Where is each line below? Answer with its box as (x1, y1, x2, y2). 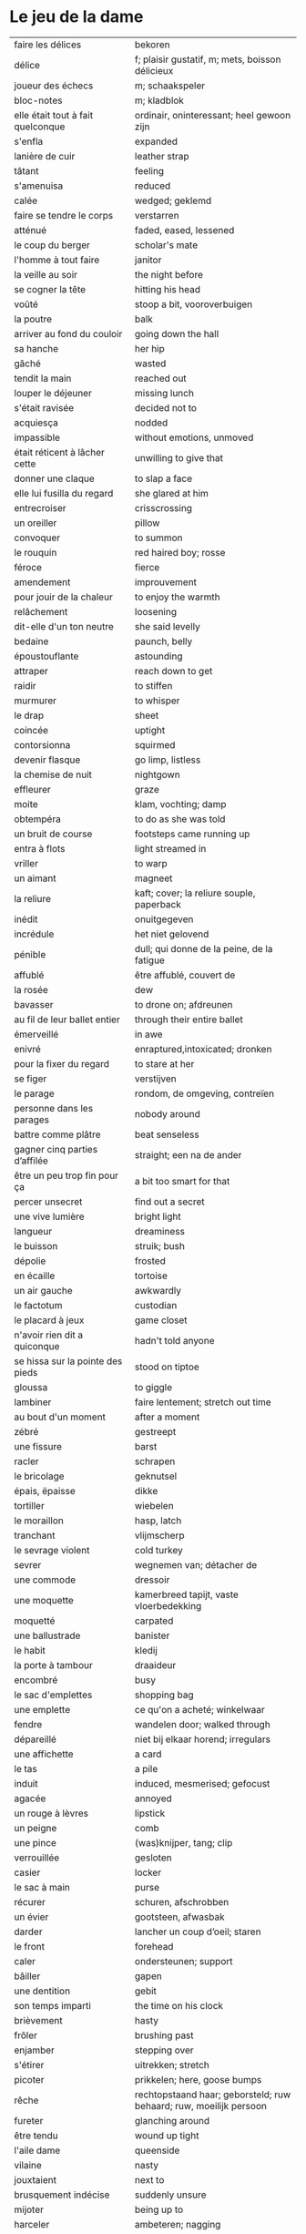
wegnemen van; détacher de (135, 1558, 258, 1571)
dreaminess (135, 1225, 185, 1237)
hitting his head (135, 282, 201, 295)
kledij (135, 1644, 158, 1656)
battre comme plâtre (14, 1128, 102, 1141)
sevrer (14, 1558, 42, 1571)
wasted (135, 357, 167, 370)
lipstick (135, 1807, 166, 1819)
